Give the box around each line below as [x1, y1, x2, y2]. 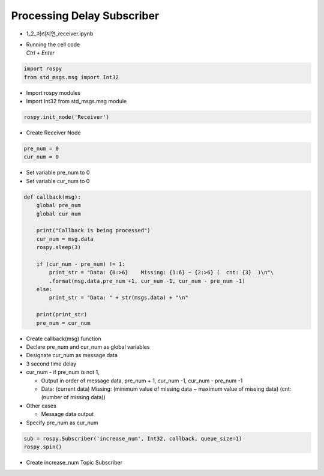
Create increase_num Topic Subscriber [26, 459, 123, 466]
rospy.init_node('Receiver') [23, 114, 110, 121]
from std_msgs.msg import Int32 [23, 74, 119, 80]
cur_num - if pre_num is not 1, [26, 369, 100, 376]
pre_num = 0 [23, 145, 59, 152]
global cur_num [36, 210, 81, 217]
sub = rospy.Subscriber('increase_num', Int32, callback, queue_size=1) [23, 435, 242, 442]
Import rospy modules [26, 89, 81, 96]
